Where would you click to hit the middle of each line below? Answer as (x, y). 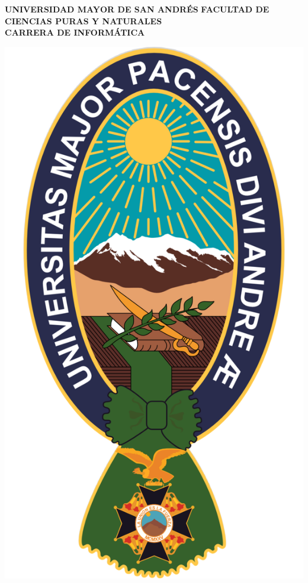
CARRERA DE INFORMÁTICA (75, 32)
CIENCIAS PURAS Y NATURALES (84, 20)
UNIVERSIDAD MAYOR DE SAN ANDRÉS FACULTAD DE (137, 9)
